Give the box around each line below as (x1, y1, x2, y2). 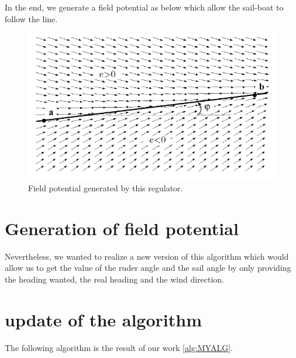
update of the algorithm (5, 307, 202, 331)
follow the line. (5, 12, 58, 25)
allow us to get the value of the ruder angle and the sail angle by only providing (5, 261, 291, 274)
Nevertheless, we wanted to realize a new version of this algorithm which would (5, 250, 289, 262)
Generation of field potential (5, 216, 239, 240)
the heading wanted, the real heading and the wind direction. (5, 273, 225, 285)
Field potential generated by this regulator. (28, 181, 183, 194)
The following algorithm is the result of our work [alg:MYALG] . (5, 341, 233, 353)
